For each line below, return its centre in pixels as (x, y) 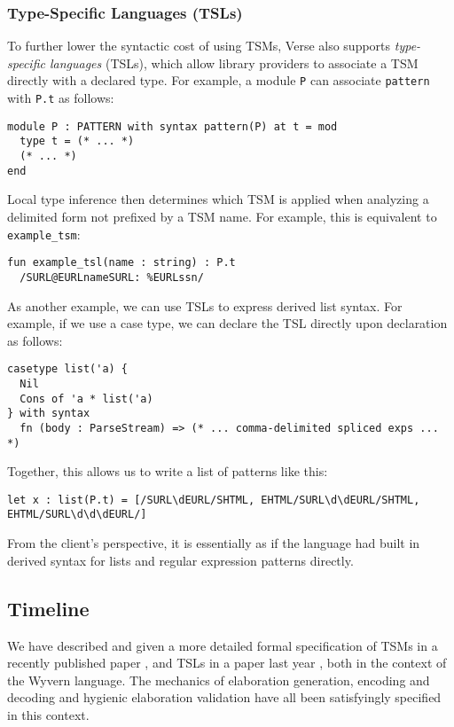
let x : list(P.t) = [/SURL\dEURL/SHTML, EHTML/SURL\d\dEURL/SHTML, (214, 500)
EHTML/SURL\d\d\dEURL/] (77, 515)
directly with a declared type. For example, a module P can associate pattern (219, 80)
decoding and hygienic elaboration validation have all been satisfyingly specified (224, 697)
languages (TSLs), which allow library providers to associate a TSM (234, 63)
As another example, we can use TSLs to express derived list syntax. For (205, 305)
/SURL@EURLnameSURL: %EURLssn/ (112, 277)
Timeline (48, 608)
